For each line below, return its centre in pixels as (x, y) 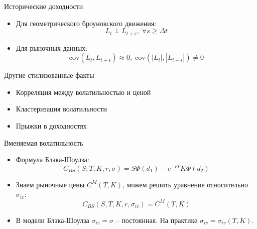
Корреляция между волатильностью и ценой (83, 92)
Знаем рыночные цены (50, 184)
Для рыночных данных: (52, 47)
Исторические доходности (44, 6)
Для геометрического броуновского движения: (86, 23)
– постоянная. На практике (157, 220)
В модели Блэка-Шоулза (52, 220)
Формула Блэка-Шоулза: (52, 159)
